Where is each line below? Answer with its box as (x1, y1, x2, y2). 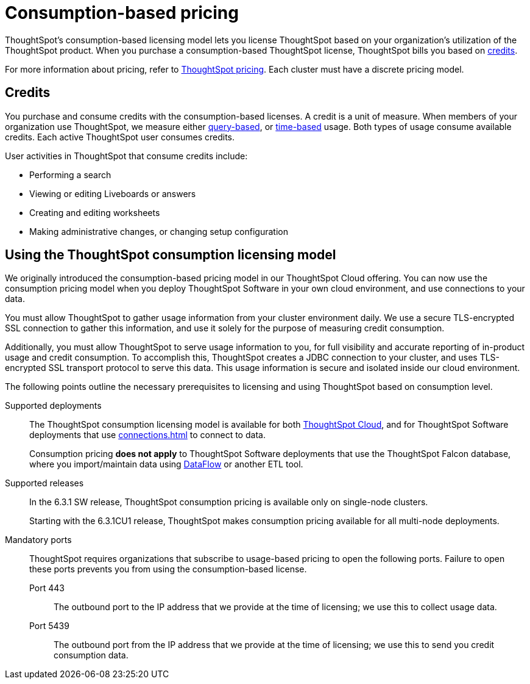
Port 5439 (29, 621, 69, 632)
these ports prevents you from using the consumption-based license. (29, 564, 307, 575)
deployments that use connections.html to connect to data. (29, 430, 266, 441)
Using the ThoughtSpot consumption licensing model (5, 247, 336, 263)
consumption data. (54, 650, 129, 661)
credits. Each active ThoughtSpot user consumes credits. (5, 131, 235, 142)
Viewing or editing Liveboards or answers (29, 188, 196, 199)
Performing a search (29, 169, 111, 180)
